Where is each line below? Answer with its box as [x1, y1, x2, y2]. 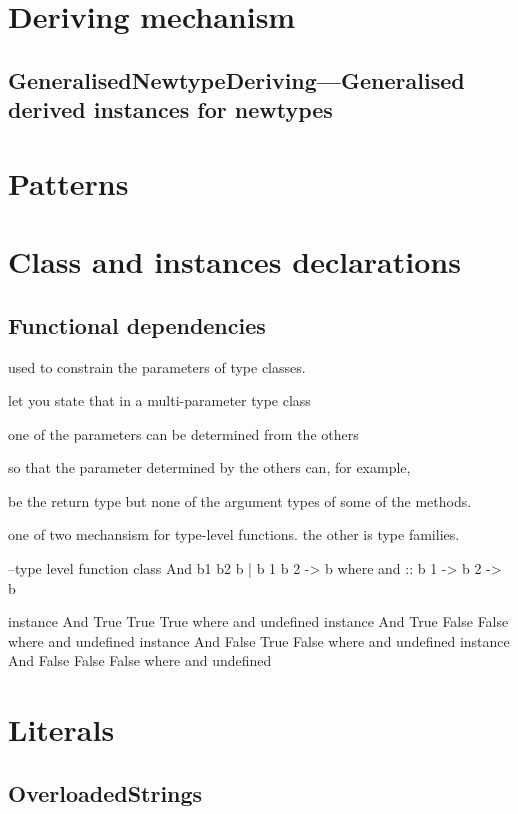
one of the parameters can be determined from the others [8, 423, 359, 444]
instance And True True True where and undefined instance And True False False [8, 611, 509, 632]
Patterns [8, 162, 129, 203]
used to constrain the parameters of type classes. [8, 356, 306, 377]
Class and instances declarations [8, 241, 461, 282]
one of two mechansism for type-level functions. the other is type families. [8, 524, 460, 545]
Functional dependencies [8, 309, 266, 340]
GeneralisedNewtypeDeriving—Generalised [8, 64, 465, 95]
